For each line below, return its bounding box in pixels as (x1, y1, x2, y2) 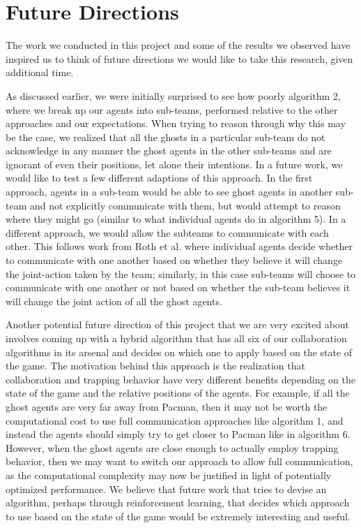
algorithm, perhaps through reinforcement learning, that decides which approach (6, 495, 350, 510)
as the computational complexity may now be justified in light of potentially (6, 467, 332, 482)
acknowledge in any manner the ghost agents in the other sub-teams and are (6, 143, 332, 158)
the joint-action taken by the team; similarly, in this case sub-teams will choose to (6, 266, 356, 281)
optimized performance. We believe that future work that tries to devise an (6, 481, 327, 496)
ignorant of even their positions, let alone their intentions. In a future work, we (6, 156, 343, 171)
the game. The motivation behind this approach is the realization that (6, 358, 305, 373)
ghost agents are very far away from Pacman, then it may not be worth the (6, 399, 328, 413)
